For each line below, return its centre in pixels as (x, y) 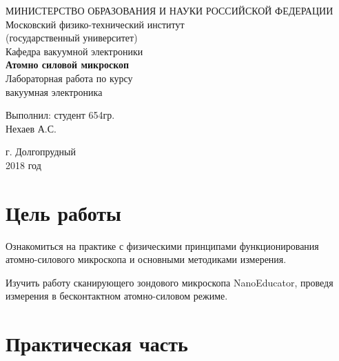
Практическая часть (97, 343)
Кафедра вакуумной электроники (74, 51)
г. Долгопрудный (41, 152)
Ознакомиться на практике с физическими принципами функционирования (162, 245)
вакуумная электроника (54, 91)
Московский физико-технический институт (95, 24)
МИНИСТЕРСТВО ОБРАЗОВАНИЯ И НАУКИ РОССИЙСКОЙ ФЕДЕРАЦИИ (169, 10)
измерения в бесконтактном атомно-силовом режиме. (117, 296)
